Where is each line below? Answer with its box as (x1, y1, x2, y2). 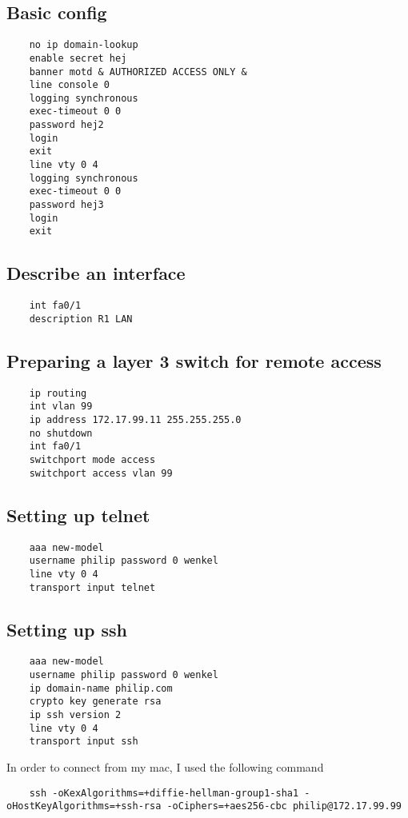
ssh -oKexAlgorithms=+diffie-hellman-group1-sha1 (29, 787, 299, 799)
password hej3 (29, 199, 104, 211)
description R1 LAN (29, 313, 133, 325)
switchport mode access (29, 454, 156, 466)
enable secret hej (29, 52, 127, 64)
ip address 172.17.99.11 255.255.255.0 (29, 414, 242, 426)
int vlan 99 (29, 401, 93, 413)
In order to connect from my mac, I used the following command (6, 758, 324, 775)
